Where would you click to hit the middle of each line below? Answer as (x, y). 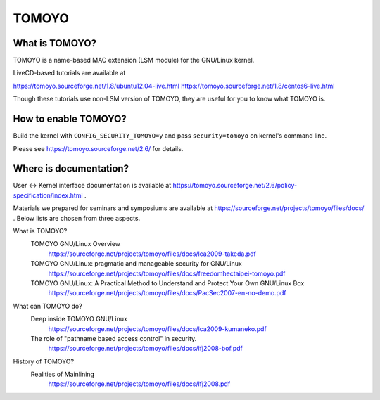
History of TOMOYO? (43, 361)
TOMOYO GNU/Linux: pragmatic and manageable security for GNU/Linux (136, 264)
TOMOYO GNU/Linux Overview (76, 244)
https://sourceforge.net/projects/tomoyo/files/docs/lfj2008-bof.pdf (145, 349)
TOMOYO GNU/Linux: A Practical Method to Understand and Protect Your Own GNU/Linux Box (167, 283)
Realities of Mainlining (63, 374)
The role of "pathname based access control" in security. (114, 338)
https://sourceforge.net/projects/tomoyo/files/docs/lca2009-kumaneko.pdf (157, 329)
